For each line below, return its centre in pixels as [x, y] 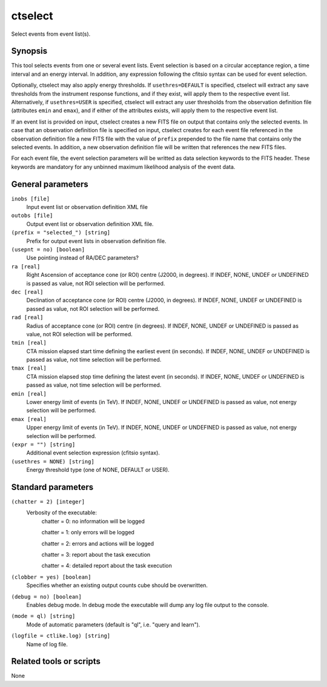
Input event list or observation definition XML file [87, 207]
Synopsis [29, 51]
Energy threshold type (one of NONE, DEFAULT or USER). [98, 470]
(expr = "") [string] [43, 444]
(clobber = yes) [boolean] [51, 577]
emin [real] [29, 393]
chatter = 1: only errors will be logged [88, 533]
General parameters [50, 184]
